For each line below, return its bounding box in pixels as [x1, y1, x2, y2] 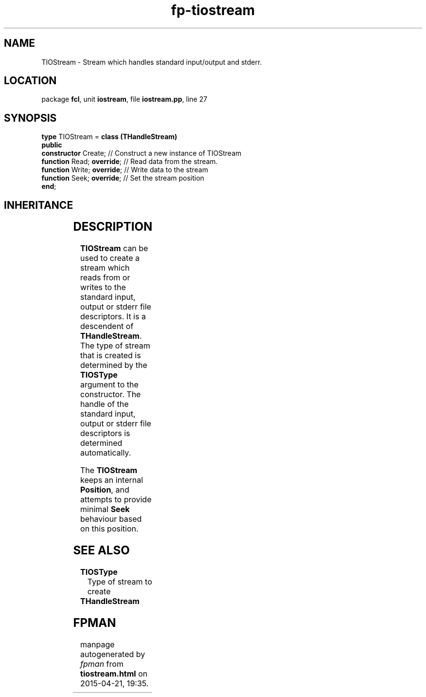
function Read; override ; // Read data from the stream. [41, 157, 218, 166]
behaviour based [80, 514, 142, 524]
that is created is [80, 350, 141, 361]
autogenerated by [80, 649, 145, 659]
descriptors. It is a [80, 312, 146, 322]
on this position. [80, 524, 139, 534]
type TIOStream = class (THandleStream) [41, 132, 177, 141]
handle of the [80, 399, 129, 409]
